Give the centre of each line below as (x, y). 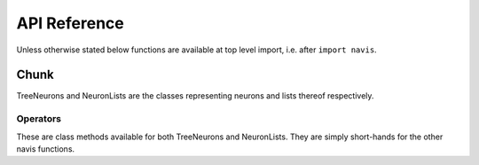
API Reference (70, 23)
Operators (39, 119)
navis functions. (46, 149)
